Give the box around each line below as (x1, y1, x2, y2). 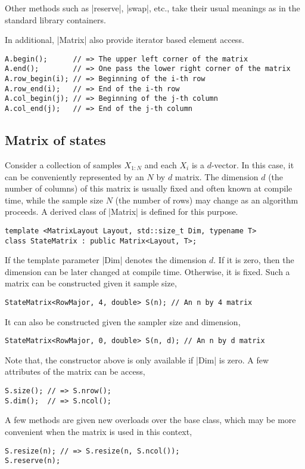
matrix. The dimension (175, 170, 259, 183)
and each (144, 158, 177, 171)
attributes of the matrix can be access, (5, 365, 145, 378)
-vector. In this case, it (211, 158, 294, 171)
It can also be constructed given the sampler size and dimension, (5, 315, 241, 328)
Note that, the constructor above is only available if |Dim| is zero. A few (5, 353, 269, 366)
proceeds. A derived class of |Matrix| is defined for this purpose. (5, 205, 238, 218)
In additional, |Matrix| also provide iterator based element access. (5, 33, 244, 46)
